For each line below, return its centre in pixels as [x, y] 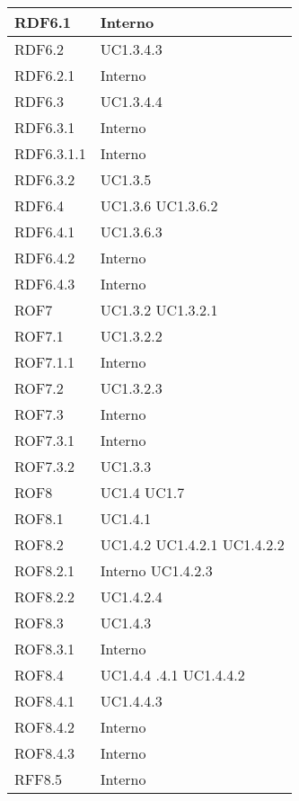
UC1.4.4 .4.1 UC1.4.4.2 [172, 675]
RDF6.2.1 [45, 75]
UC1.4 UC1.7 [142, 492]
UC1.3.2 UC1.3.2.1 [159, 310]
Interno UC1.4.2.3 [156, 570]
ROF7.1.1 [45, 362]
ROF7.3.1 [45, 440]
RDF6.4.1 [45, 231]
